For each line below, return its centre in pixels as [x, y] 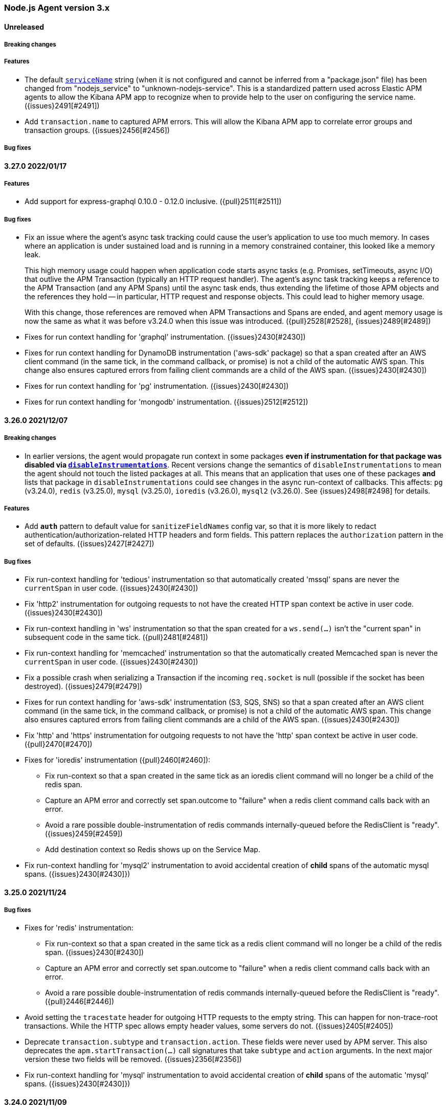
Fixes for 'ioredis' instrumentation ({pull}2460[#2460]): [118, 760]
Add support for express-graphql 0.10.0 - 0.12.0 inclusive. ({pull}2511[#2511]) [153, 202]
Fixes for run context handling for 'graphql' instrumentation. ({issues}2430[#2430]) [165, 337]
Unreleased [24, 27]
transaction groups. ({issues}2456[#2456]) [97, 130]
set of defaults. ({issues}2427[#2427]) [90, 544]
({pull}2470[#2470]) [59, 744]
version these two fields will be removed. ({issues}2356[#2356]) [133, 1059]
